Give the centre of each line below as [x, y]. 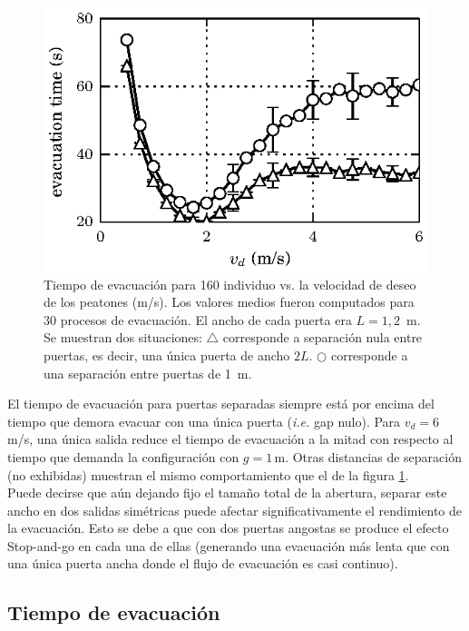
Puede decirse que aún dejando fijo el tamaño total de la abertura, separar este [227, 493]
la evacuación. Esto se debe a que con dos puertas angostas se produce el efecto [228, 528]
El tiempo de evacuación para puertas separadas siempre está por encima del [221, 404]
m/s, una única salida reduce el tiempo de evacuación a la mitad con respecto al [230, 439]
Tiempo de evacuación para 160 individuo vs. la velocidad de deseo [230, 284]
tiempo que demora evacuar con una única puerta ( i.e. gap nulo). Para [204, 421]
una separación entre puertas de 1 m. [148, 373]
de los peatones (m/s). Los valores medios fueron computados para [229, 302]
